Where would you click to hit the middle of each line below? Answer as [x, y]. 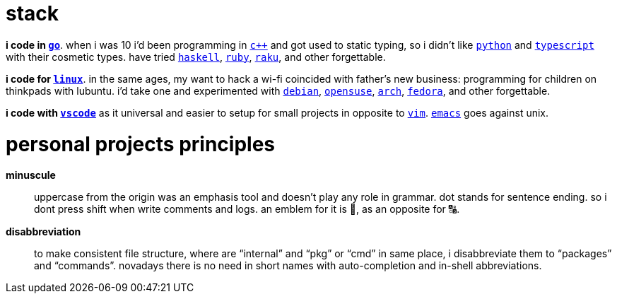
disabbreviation [43, 232]
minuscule [31, 175]
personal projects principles [140, 144]
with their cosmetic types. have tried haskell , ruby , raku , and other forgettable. [196, 57]
